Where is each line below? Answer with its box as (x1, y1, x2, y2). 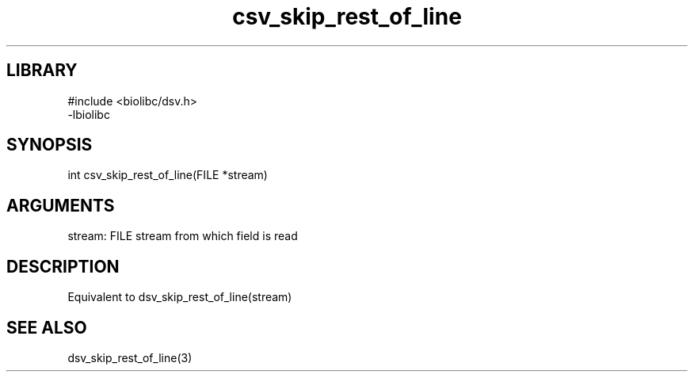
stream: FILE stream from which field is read (67, 229, 298, 243)
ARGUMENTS (6, 195, 115, 216)
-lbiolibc (67, 107, 110, 121)
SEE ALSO (6, 317, 87, 338)
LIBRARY (6, 60, 78, 81)
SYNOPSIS (6, 135, 93, 155)
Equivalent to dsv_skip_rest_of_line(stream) (67, 290, 292, 304)
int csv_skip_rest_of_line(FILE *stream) (67, 168, 268, 182)
